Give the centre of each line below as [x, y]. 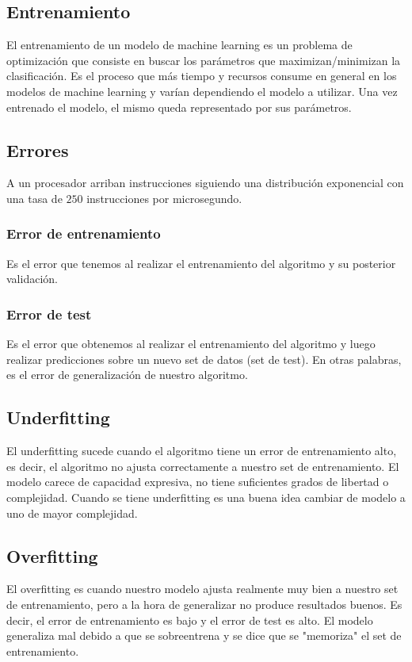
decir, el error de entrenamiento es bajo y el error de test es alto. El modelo [190, 620]
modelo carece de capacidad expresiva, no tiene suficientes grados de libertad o [198, 482]
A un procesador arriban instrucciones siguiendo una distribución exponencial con [205, 183]
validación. [32, 279]
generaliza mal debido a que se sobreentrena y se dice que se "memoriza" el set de [204, 635]
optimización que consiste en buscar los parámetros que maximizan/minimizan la [204, 60]
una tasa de [34, 198]
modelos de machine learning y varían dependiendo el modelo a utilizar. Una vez [202, 91]
